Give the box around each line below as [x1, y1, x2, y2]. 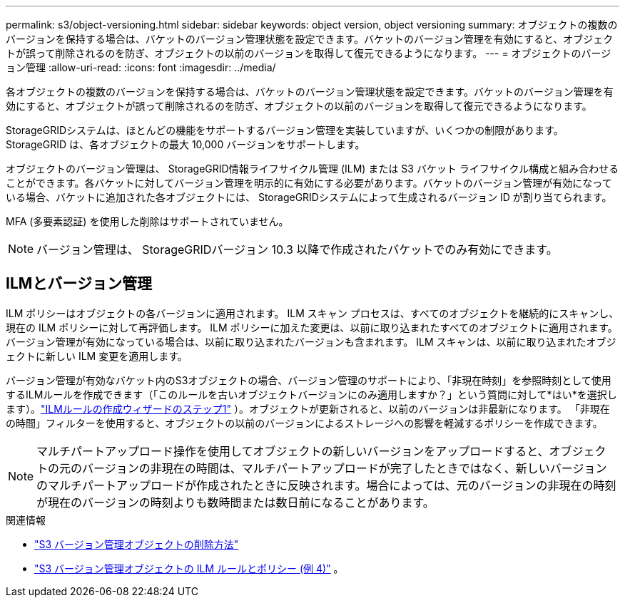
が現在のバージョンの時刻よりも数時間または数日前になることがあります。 [36, 495, 435, 510]
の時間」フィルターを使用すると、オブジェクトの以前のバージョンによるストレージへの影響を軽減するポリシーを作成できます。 [6, 416, 603, 429]
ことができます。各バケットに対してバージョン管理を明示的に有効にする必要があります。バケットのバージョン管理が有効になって [6, 177, 612, 189]
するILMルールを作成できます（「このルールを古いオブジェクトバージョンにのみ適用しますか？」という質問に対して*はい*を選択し [6, 388, 617, 401]
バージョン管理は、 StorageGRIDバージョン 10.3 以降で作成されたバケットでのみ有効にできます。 [36, 242, 558, 257]
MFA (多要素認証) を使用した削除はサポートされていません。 [6, 215, 289, 227]
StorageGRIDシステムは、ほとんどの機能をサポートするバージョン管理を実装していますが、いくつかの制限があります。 [6, 124, 564, 136]
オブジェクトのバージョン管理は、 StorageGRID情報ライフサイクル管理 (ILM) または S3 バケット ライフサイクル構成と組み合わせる [6, 163, 619, 175]
